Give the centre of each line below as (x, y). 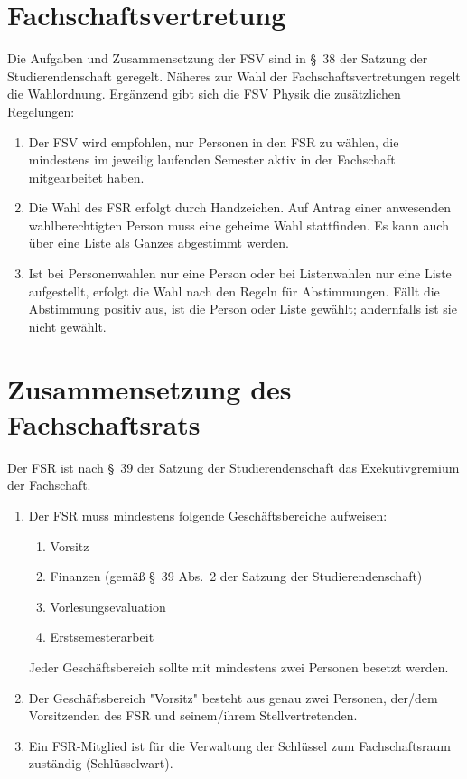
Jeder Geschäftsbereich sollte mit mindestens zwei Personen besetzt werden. (238, 666)
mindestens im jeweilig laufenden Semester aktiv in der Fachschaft (212, 160)
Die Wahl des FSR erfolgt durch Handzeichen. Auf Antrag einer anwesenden (239, 207)
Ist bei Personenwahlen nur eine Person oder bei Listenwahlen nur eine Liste (240, 273)
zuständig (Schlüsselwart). (101, 763)
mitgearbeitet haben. (86, 177)
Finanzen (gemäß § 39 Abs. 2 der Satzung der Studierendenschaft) (236, 576)
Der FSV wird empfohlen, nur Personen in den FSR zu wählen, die (214, 141)
